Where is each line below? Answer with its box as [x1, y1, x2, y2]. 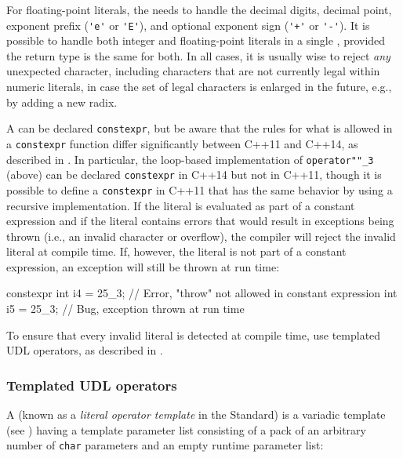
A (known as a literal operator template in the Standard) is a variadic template [6, 406, 386, 423]
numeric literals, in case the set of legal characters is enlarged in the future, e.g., [6, 78, 392, 95]
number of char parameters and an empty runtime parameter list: [6, 437, 324, 453]
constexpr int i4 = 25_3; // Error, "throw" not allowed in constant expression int [6, 285, 398, 301]
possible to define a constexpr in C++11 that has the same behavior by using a [6, 181, 393, 198]
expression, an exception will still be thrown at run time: [6, 258, 280, 274]
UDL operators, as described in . [6, 342, 163, 358]
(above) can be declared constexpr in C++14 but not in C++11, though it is [6, 166, 382, 183]
